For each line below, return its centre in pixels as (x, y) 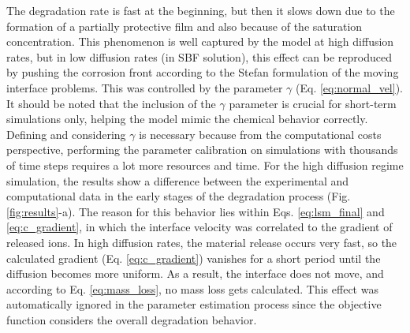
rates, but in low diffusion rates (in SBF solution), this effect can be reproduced (199, 56)
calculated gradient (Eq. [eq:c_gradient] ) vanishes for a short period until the (194, 258)
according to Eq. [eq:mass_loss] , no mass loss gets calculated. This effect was (192, 288)
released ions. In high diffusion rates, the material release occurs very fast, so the (202, 242)
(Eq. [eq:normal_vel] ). (349, 87)
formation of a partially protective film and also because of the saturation (184, 26)
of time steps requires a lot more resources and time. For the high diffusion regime (205, 165)
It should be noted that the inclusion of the (111, 103)
